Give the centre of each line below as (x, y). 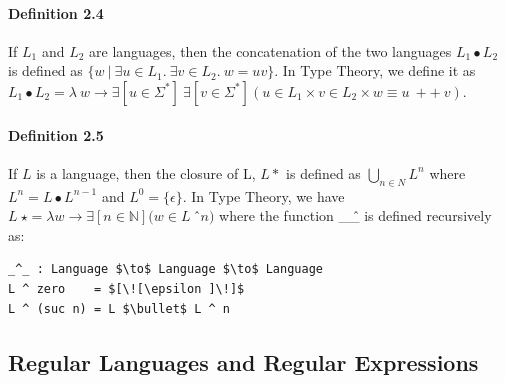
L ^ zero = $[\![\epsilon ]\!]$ (126, 288)
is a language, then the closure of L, (146, 172)
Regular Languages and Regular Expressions (243, 361)
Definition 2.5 (56, 134)
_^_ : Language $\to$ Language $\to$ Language (165, 269)
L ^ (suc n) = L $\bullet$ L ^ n (119, 308)
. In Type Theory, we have (263, 195)
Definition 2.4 (56, 12)
